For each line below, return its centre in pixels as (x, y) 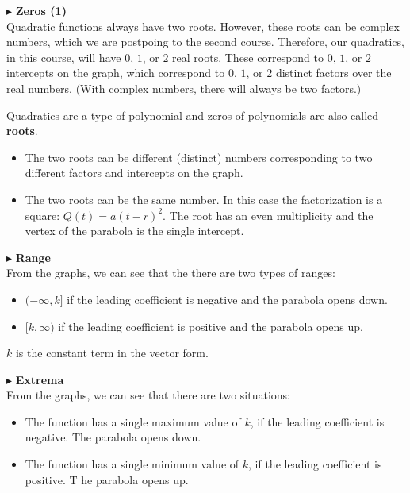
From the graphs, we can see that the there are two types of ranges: (171, 273)
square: (42, 215)
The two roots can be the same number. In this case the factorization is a (204, 199)
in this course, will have (64, 57)
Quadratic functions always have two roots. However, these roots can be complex (203, 26)
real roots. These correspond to (248, 57)
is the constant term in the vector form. (112, 353)
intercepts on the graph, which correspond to (116, 73)
